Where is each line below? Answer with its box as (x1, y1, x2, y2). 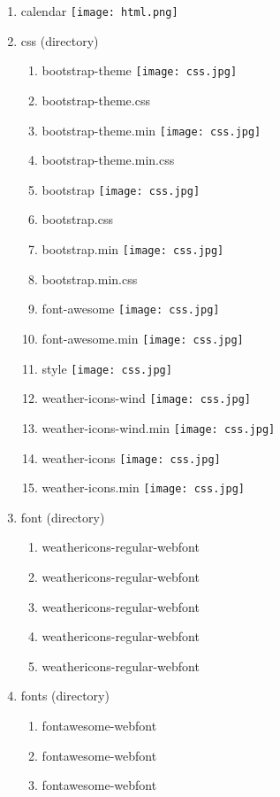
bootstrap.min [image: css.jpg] (42, 240, 224, 258)
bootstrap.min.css (42, 269, 138, 288)
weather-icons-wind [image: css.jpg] (42, 389, 251, 407)
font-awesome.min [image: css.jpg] (42, 329, 244, 347)
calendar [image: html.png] (20, 2, 178, 19)
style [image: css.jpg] (42, 359, 172, 377)
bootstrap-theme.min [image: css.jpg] (42, 120, 261, 139)
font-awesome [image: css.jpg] (42, 299, 220, 318)
